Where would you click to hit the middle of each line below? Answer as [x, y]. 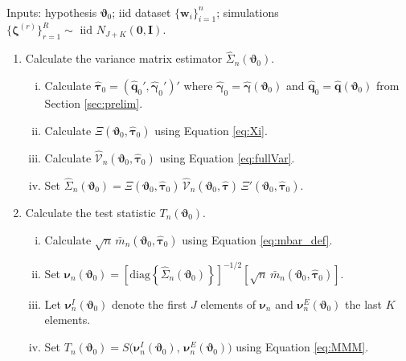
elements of [228, 304]
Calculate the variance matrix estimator [124, 58]
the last [364, 304]
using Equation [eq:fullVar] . [227, 157]
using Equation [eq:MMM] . [302, 347]
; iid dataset [141, 12]
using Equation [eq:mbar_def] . [257, 239]
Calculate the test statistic [90, 213]
